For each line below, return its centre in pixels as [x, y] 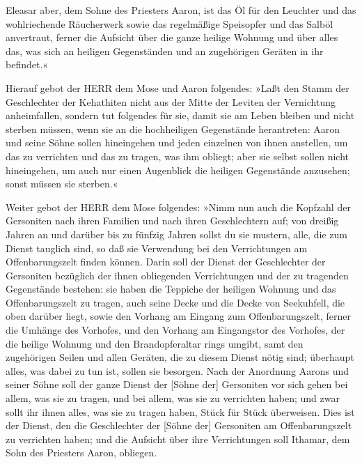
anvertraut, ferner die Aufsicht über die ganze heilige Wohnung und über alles [172, 37]
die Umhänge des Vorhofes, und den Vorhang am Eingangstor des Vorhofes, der [175, 330]
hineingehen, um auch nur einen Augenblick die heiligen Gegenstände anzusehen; [178, 170]
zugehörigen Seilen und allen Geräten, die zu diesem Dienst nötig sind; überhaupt [180, 357]
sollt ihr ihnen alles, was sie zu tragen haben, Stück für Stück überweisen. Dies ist [180, 411]
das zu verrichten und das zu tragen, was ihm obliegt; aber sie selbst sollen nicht [177, 156]
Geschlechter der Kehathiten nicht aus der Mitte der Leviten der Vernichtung [171, 101]
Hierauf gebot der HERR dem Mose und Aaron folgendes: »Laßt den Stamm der [178, 87]
